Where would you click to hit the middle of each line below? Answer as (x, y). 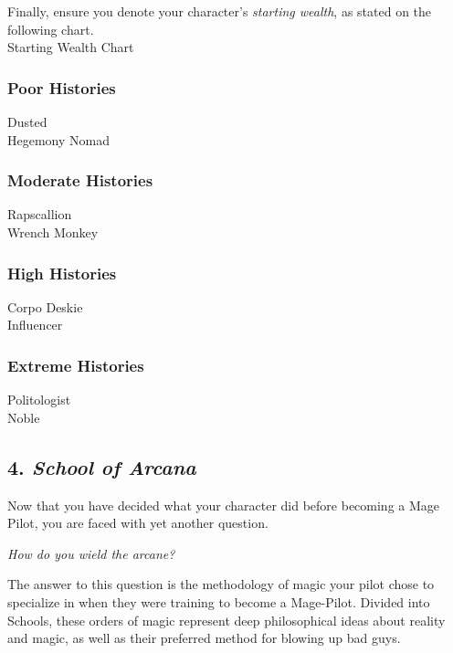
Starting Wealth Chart (71, 47)
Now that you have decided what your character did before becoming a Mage (224, 505)
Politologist (39, 400)
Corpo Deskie (45, 306)
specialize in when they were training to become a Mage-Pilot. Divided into (219, 601)
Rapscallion (40, 214)
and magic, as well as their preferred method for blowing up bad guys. (204, 638)
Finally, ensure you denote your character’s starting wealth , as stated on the (220, 11)
